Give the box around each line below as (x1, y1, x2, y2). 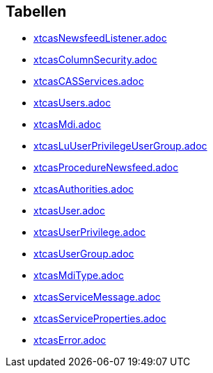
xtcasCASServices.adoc (33, 75, 144, 88)
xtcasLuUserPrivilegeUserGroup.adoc (33, 140, 207, 152)
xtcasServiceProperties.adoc (33, 312, 166, 325)
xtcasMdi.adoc (33, 118, 102, 131)
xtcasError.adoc (33, 334, 106, 347)
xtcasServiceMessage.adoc (33, 291, 161, 303)
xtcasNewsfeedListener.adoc (33, 32, 167, 45)
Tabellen (6, 3, 67, 20)
